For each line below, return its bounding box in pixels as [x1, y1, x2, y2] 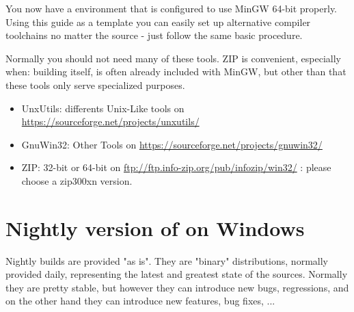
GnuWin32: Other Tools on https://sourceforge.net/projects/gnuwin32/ [21, 137, 323, 151]
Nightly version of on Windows [5, 213, 305, 242]
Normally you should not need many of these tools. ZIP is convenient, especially [5, 51, 341, 65]
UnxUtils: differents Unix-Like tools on [21, 101, 185, 115]
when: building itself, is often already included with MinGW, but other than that [5, 64, 346, 79]
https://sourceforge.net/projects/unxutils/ [21, 114, 200, 129]
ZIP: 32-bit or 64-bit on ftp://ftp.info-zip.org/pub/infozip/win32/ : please [21, 160, 331, 174]
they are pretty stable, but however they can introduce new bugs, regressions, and [5, 280, 349, 294]
